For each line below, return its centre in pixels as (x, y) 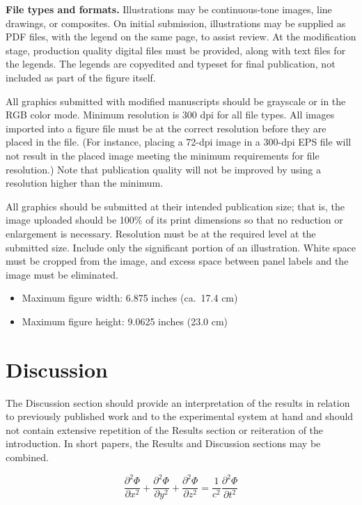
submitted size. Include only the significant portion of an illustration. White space (181, 247)
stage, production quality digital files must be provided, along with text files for (176, 50)
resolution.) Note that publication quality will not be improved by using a (163, 169)
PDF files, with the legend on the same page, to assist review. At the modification (181, 37)
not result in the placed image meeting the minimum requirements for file (163, 155)
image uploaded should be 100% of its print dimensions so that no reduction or (174, 220)
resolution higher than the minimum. (85, 183)
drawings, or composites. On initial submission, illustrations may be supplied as (176, 23)
